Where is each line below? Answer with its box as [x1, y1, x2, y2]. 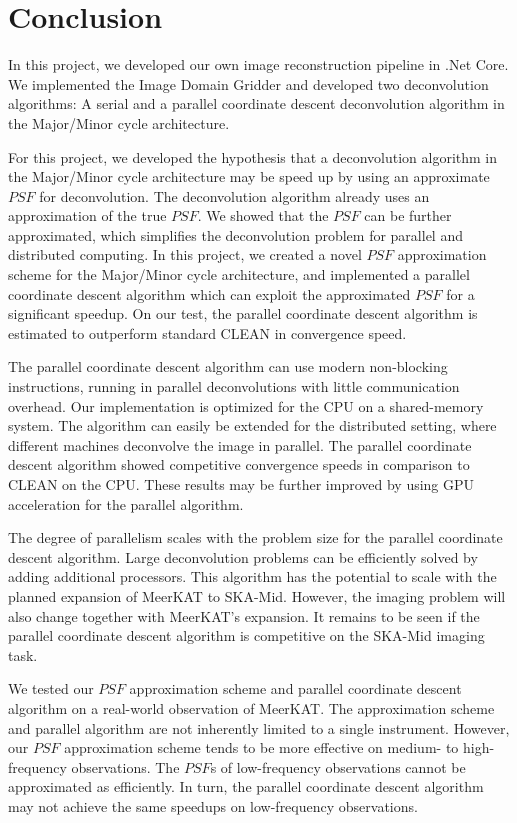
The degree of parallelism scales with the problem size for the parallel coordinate [8, 527, 503, 548]
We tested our [8, 678, 94, 699]
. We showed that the [197, 205, 329, 226]
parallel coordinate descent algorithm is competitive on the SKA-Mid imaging [8, 625, 485, 646]
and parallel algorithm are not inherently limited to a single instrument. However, [8, 717, 510, 738]
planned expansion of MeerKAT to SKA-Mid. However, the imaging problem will [8, 585, 506, 606]
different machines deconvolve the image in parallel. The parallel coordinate [8, 434, 472, 455]
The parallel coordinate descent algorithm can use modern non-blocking [8, 356, 448, 377]
